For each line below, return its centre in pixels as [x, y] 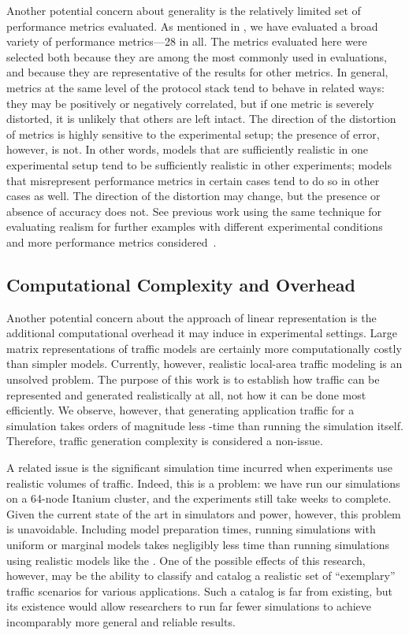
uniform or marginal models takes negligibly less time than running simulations [198, 545]
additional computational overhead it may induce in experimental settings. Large [202, 333]
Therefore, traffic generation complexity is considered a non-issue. [165, 441]
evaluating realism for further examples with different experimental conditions [195, 227]
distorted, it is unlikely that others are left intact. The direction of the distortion [201, 119]
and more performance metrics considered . [112, 241]
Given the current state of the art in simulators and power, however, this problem [204, 513]
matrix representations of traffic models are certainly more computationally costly [204, 348]
